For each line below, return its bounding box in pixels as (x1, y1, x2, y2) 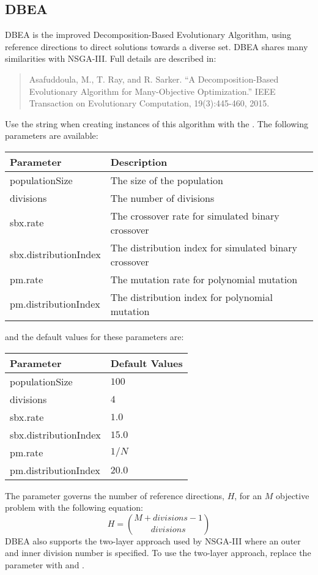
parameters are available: (5, 129, 98, 142)
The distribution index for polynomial (110, 289, 273, 304)
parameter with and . (5, 558, 84, 571)
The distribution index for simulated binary (110, 240, 297, 254)
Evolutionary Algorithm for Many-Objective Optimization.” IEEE (29, 84, 276, 97)
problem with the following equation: (5, 501, 144, 514)
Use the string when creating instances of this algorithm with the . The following (5, 117, 308, 130)
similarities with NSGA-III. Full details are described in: (5, 52, 216, 65)
